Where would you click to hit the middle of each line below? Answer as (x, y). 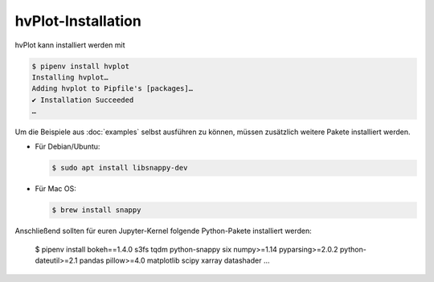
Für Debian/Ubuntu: (68, 147)
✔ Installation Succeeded (83, 100)
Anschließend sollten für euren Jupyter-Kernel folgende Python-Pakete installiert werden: (164, 231)
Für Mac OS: (55, 189)
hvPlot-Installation (78, 21)
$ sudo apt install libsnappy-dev (120, 168)
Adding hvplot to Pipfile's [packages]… (112, 89)
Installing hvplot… (70, 77)
